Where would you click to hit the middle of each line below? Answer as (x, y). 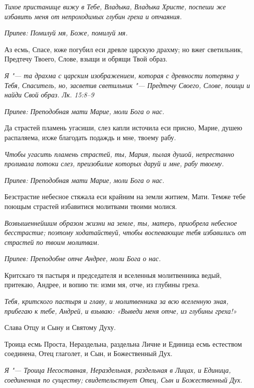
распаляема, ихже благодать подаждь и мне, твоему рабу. (90, 137)
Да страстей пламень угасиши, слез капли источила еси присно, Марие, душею (124, 128)
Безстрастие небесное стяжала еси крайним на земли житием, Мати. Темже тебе (125, 196)
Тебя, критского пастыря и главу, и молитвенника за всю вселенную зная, (116, 301)
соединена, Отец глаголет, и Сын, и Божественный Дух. (88, 353)
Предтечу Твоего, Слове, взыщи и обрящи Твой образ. (86, 59)
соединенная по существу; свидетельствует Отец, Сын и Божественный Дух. (124, 379)
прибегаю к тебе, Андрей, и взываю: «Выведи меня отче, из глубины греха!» (121, 311)
